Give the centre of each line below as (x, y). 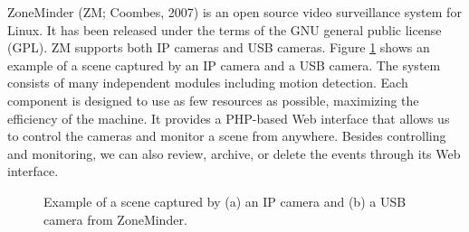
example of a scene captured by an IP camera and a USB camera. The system (224, 65)
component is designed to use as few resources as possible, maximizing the (213, 100)
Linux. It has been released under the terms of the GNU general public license (225, 29)
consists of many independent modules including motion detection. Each (208, 83)
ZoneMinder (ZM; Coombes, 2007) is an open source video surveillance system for (234, 12)
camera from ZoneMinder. (115, 219)
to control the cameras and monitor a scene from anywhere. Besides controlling (227, 136)
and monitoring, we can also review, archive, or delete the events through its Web (234, 153)
